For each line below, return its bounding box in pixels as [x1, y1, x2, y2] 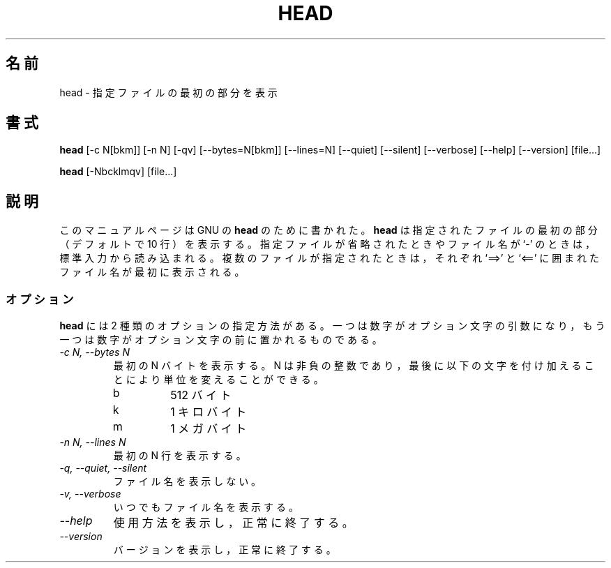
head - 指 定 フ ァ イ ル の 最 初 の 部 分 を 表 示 [59, 86, 278, 98]
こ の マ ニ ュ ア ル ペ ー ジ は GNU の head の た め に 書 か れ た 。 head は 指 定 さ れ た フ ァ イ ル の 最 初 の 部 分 [59, 224, 598, 237]
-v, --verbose [59, 488, 121, 500]
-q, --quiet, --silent [59, 462, 147, 474]
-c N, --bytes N [59, 346, 130, 359]
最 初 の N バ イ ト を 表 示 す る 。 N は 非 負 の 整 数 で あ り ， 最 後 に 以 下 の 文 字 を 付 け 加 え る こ [113, 359, 594, 372]
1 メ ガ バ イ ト [170, 421, 247, 436]
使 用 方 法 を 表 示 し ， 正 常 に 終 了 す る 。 [113, 516, 354, 530]
